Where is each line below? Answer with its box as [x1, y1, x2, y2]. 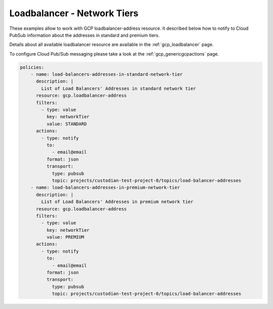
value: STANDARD [46, 121, 87, 126]
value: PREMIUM [46, 234, 84, 240]
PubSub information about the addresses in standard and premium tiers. [9, 32, 160, 38]
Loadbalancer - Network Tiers [9, 8, 139, 19]
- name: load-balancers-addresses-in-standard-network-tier [30, 71, 183, 77]
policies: [20, 64, 44, 70]
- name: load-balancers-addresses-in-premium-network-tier [30, 185, 180, 191]
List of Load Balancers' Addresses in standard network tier [41, 85, 196, 91]
